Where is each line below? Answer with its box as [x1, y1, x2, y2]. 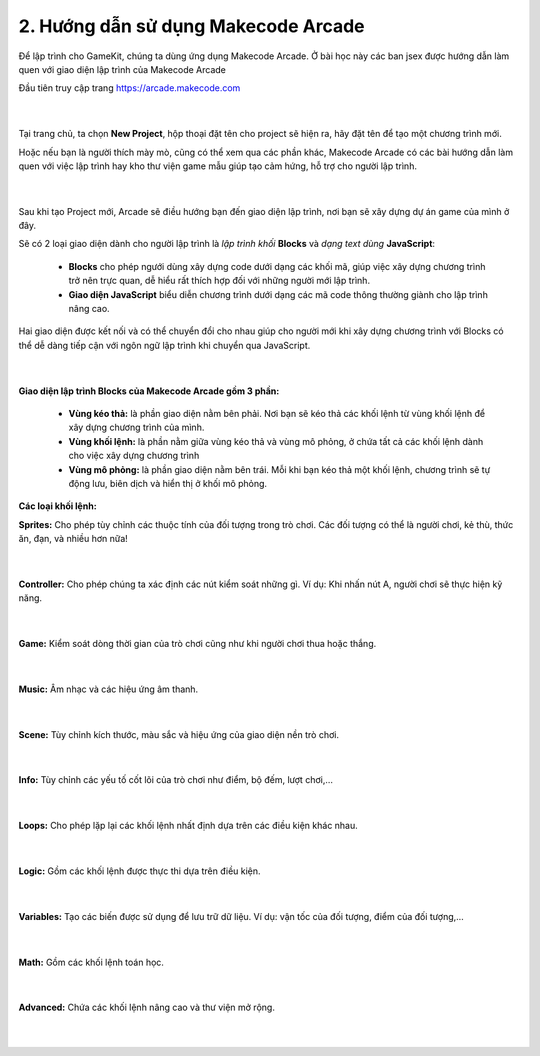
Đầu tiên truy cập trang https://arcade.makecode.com [18, 82, 241, 94]
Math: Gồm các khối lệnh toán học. [18, 956, 165, 968]
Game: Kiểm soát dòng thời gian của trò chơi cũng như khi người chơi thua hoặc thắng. [18, 638, 377, 650]
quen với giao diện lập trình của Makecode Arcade [18, 63, 227, 75]
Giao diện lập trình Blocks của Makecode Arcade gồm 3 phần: [18, 385, 280, 397]
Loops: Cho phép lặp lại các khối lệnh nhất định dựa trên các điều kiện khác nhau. [18, 820, 359, 832]
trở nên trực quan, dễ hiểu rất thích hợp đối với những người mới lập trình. [68, 275, 370, 287]
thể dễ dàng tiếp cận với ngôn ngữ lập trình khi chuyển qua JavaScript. [18, 339, 311, 351]
